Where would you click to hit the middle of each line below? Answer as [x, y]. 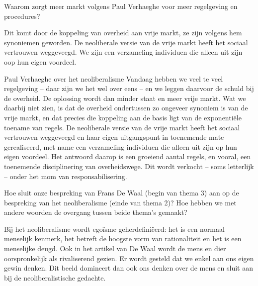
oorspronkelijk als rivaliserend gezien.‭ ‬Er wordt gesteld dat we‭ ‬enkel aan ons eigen [129, 258]
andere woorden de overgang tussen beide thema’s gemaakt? [96, 212]
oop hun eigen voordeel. [40, 61]
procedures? [22, 16]
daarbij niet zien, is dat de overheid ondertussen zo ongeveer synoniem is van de [126, 108]
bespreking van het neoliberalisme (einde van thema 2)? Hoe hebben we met [120, 202]
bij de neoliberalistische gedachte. [55, 277]
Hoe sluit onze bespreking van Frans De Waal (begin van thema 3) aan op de [122, 193]
